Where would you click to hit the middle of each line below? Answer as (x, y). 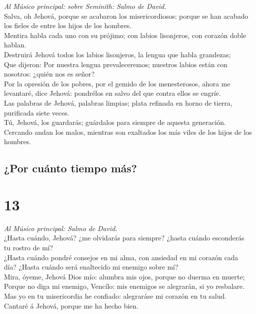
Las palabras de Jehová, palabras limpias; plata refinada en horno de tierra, (118, 102)
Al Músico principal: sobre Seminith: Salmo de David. (85, 6)
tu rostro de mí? (29, 247)
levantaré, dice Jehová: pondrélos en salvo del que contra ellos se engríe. (112, 93)
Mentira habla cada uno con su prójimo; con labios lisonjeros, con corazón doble (125, 35)
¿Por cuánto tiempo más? (71, 168)
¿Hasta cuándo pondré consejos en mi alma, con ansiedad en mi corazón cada (121, 257)
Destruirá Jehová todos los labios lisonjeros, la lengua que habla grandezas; (117, 54)
